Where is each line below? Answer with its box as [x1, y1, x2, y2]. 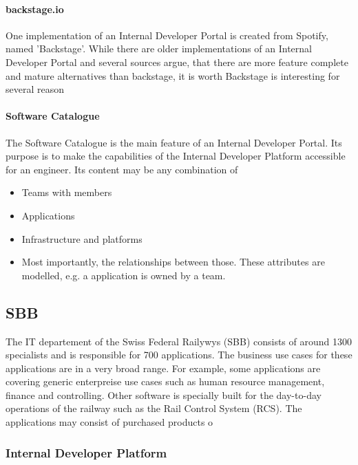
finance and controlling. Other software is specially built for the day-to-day [6, 387, 322, 402]
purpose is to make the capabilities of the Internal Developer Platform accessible [6, 149, 346, 163]
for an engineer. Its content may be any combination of [6, 162, 238, 176]
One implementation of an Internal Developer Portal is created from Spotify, [6, 28, 328, 42]
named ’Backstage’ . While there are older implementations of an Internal [6, 41, 313, 56]
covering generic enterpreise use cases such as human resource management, [6, 374, 325, 389]
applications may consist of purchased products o [6, 415, 213, 429]
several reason [6, 82, 64, 96]
